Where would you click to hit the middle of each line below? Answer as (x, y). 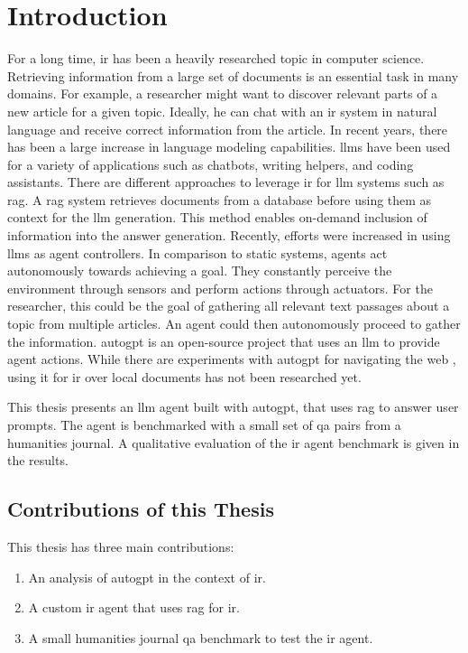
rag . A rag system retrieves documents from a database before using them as (220, 199)
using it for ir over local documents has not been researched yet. (184, 376)
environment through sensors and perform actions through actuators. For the (220, 288)
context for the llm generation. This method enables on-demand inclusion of (217, 217)
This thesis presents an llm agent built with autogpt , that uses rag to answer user (233, 407)
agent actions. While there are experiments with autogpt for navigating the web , (232, 359)
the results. (38, 460)
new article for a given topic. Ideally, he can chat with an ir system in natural (222, 111)
